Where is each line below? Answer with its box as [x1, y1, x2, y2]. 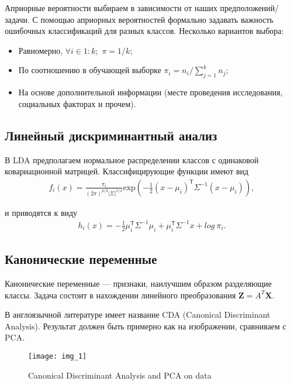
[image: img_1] [28, 352, 87, 360]
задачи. [5, 13, 30, 25]
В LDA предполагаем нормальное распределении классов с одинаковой [5, 153, 259, 166]
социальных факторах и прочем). [18, 97, 136, 109]
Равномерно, [18, 44, 63, 56]
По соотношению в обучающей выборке [18, 64, 161, 76]
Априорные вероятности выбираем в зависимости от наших [5, 2, 217, 13]
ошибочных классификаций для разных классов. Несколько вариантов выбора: [5, 25, 284, 37]
